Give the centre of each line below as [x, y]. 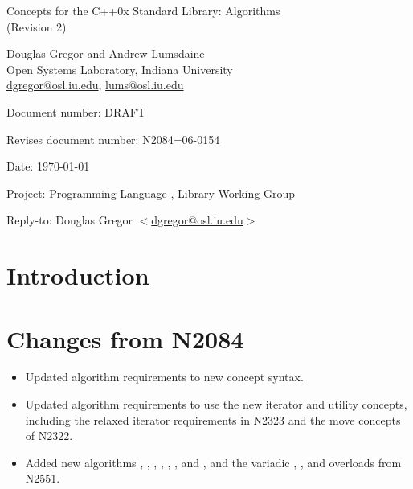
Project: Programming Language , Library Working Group [151, 193]
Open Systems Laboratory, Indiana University [120, 69]
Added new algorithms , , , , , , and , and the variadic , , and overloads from [213, 462]
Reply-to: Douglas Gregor [70, 220]
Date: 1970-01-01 [48, 166]
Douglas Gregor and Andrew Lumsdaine [106, 53]
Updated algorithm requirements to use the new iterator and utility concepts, [216, 404]
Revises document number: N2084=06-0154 [113, 139]
